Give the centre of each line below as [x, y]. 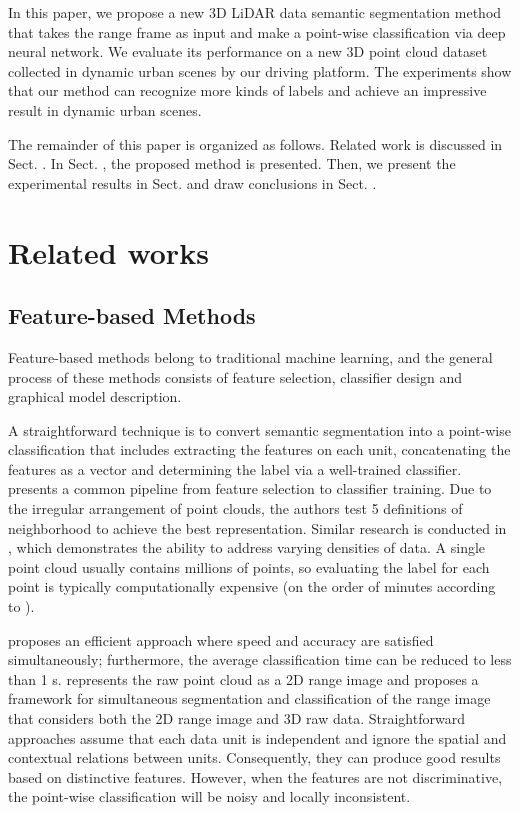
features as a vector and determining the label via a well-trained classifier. [235, 468]
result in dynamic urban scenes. [105, 109]
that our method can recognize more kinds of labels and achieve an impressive [247, 90]
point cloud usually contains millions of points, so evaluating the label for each [249, 566]
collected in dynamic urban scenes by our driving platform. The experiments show [260, 70]
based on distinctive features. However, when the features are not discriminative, [255, 776]
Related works [108, 251]
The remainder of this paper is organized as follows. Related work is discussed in [255, 143]
